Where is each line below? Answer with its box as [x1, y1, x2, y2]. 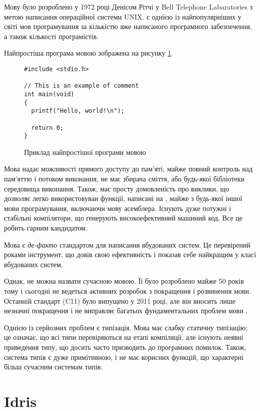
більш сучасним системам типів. [4, 361, 103, 372]
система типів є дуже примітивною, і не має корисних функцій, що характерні [4, 351, 244, 362]
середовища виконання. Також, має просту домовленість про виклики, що [4, 183, 229, 193]
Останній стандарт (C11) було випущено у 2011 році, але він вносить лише [4, 295, 235, 306]
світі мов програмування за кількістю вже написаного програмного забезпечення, [4, 21, 252, 32]
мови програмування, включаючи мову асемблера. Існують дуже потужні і [4, 202, 231, 213]
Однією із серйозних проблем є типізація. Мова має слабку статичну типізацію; [4, 322, 248, 332]
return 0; [31, 124, 64, 131]
